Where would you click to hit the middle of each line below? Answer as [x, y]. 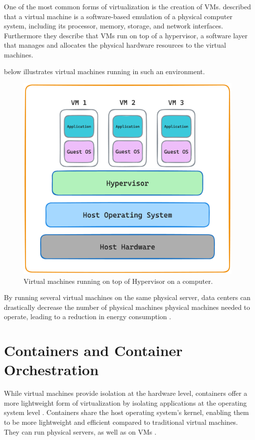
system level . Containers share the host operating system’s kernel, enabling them [127, 412]
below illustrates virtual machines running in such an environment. [104, 71]
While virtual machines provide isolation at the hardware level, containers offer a [126, 393]
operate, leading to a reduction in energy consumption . [88, 316]
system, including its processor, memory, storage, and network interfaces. [114, 26]
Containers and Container [93, 350]
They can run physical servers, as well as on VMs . [80, 431]
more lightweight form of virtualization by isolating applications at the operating [126, 402]
